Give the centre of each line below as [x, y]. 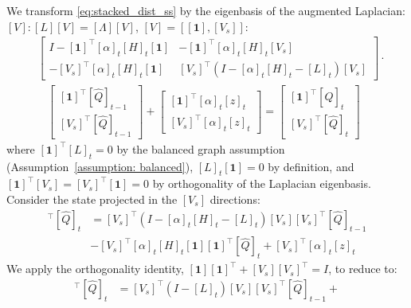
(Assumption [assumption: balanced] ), [100, 166]
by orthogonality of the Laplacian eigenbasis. [262, 183]
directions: [235, 199]
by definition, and [311, 166]
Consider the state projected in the [92, 199]
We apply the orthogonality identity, [95, 269]
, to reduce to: [363, 269]
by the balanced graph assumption [201, 148]
